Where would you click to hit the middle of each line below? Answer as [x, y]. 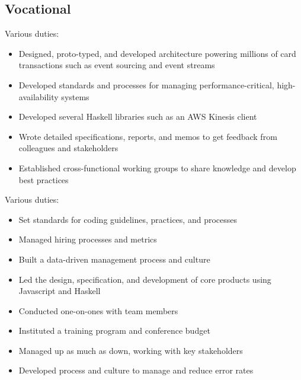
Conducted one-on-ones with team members [98, 310]
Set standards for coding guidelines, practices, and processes [128, 219]
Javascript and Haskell [60, 291]
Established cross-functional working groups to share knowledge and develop [157, 167]
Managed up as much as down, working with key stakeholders [131, 350]
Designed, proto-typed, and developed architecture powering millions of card [157, 53]
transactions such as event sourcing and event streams [117, 65]
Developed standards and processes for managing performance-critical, [146, 84]
